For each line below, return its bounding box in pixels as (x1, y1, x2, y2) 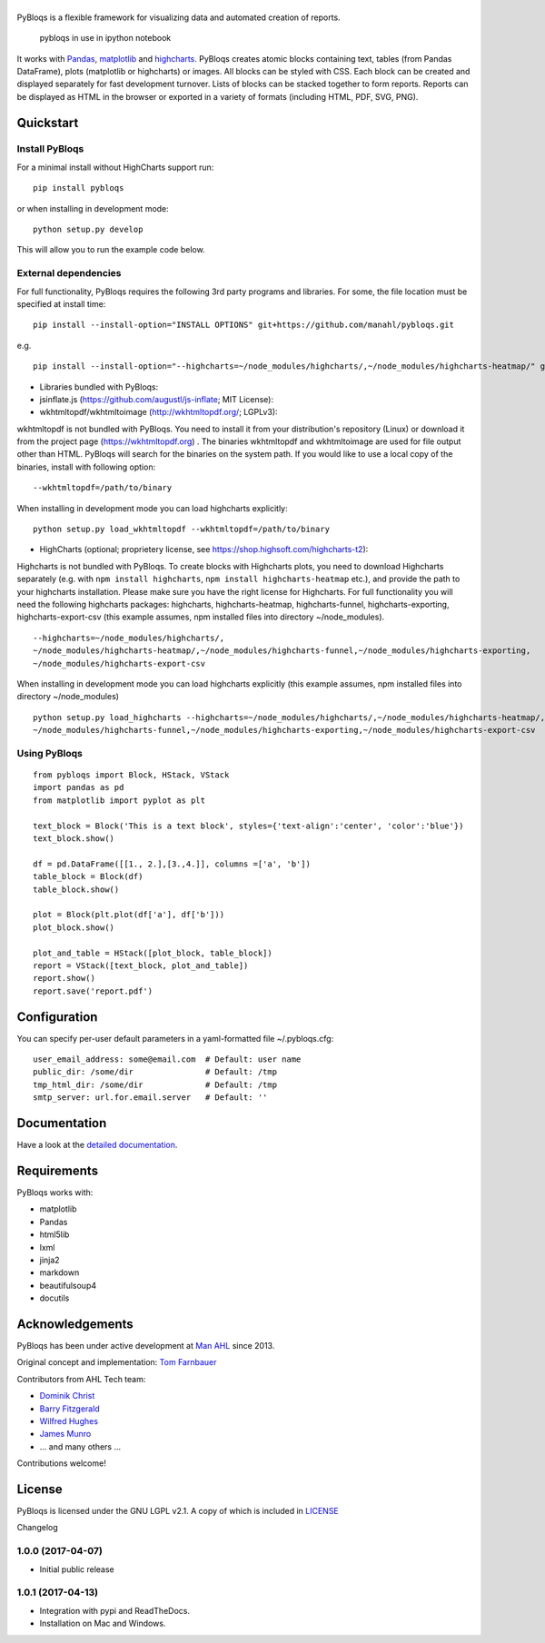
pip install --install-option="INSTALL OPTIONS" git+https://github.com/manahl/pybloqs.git (33, 320, 454, 331)
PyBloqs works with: (16, 1186, 94, 1198)
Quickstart (16, 114, 79, 131)
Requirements (16, 1163, 99, 1178)
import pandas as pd (33, 782, 124, 793)
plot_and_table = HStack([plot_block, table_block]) (33, 947, 272, 958)
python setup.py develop (33, 224, 144, 235)
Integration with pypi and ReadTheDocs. (39, 1605, 191, 1616)
